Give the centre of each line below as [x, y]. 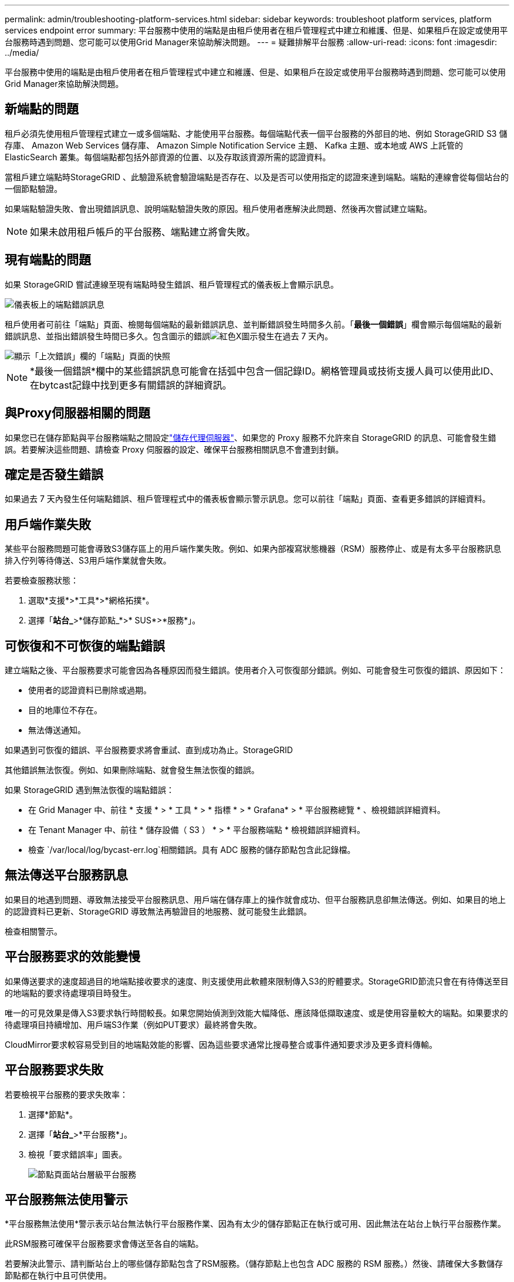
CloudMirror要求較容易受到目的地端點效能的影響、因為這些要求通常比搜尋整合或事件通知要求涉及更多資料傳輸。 [221, 1044]
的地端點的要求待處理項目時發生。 [70, 993]
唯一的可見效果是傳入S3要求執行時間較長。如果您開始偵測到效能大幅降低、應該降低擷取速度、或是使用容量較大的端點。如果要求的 [256, 1013]
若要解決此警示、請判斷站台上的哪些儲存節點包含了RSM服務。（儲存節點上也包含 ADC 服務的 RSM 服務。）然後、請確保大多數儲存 [254, 1264]
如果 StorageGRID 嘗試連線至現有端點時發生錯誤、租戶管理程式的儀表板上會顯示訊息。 [172, 284]
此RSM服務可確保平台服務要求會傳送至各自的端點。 [104, 1244]
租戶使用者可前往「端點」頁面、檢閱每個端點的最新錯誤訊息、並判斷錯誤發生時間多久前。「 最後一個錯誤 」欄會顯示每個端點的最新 [253, 324]
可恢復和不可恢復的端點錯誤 [85, 646]
